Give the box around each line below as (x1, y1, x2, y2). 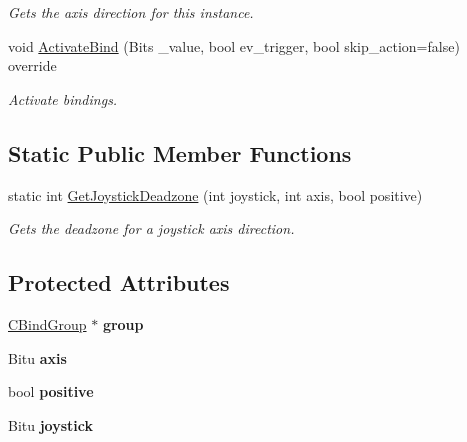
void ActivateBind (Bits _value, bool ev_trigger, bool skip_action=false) (8, 35, 460, 56)
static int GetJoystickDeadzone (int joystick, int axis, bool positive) (8, 184, 423, 205)
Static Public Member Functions (8, 137, 352, 168)
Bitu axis (8, 347, 67, 368)
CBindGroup (8, 313, 87, 334)
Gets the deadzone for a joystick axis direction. (8, 218, 295, 239)
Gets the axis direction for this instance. (8, 2, 254, 22)
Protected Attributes (8, 267, 230, 298)
